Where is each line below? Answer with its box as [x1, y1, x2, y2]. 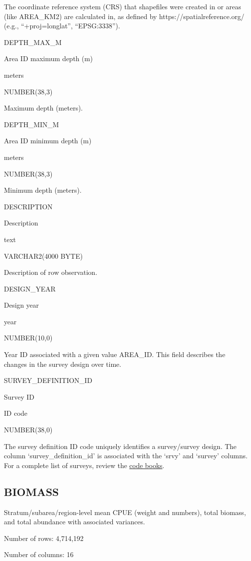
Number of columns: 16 [4, 549, 74, 560]
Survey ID [4, 391, 35, 402]
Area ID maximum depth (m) [4, 53, 93, 64]
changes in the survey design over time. [4, 359, 122, 369]
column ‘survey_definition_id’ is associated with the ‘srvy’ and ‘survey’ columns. [4, 450, 248, 461]
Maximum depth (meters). [4, 103, 83, 113]
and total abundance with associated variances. [4, 516, 145, 527]
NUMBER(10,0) [4, 333, 53, 343]
